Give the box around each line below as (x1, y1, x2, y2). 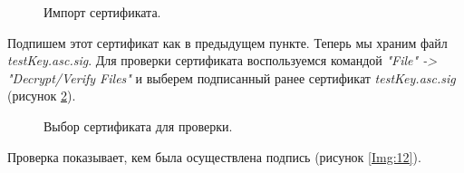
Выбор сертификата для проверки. (43, 116, 233, 135)
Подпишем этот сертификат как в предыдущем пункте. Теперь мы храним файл (7, 33, 448, 52)
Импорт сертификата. (43, 3, 161, 21)
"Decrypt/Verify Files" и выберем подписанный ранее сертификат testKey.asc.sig (7, 68, 456, 87)
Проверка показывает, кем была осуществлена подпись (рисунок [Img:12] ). (7, 147, 421, 166)
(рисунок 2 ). (7, 86, 76, 105)
